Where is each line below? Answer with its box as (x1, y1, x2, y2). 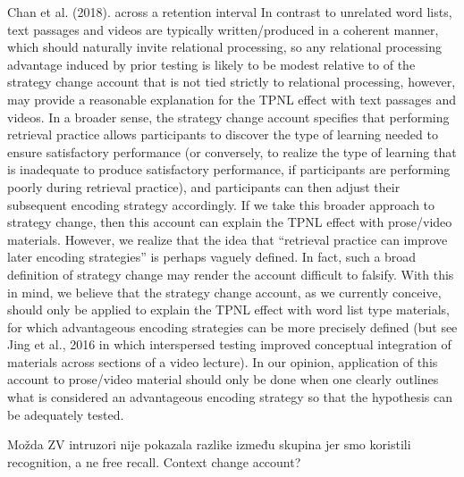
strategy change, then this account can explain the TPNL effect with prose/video (7, 213, 452, 231)
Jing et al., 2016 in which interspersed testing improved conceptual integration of (7, 335, 451, 354)
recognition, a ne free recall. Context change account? (7, 452, 301, 471)
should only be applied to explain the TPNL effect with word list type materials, (7, 300, 450, 319)
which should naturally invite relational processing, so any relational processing (7, 38, 443, 56)
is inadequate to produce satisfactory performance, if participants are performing (7, 160, 451, 179)
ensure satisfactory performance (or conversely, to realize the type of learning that (7, 142, 457, 161)
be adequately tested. (7, 405, 124, 423)
